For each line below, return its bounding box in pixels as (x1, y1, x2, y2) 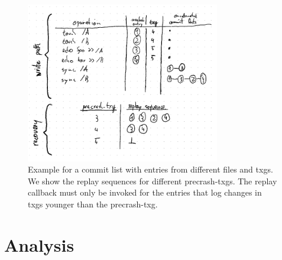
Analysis (4, 232, 74, 256)
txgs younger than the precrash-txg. (28, 197, 158, 210)
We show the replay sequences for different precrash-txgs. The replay (28, 174, 277, 187)
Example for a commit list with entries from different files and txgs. (28, 163, 273, 175)
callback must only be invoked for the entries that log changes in (28, 186, 262, 199)
